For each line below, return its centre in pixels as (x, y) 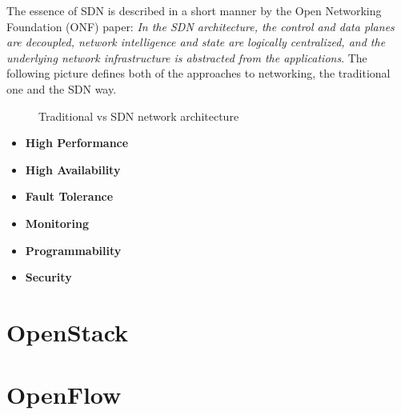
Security (48, 277)
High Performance (77, 143)
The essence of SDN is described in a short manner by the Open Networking (194, 10)
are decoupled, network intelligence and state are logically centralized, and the (196, 42)
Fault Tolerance (69, 196)
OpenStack (68, 331)
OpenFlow (64, 395)
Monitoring (57, 223)
